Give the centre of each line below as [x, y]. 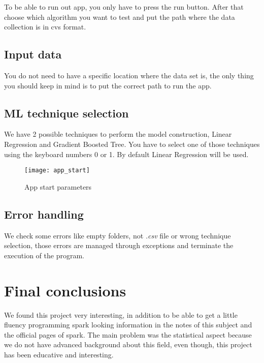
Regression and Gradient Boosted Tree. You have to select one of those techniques [132, 144]
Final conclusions [65, 290]
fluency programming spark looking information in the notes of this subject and [128, 325]
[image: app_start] [57, 171]
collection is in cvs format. [45, 27]
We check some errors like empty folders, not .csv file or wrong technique [118, 235]
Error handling [44, 214]
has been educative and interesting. [59, 354]
